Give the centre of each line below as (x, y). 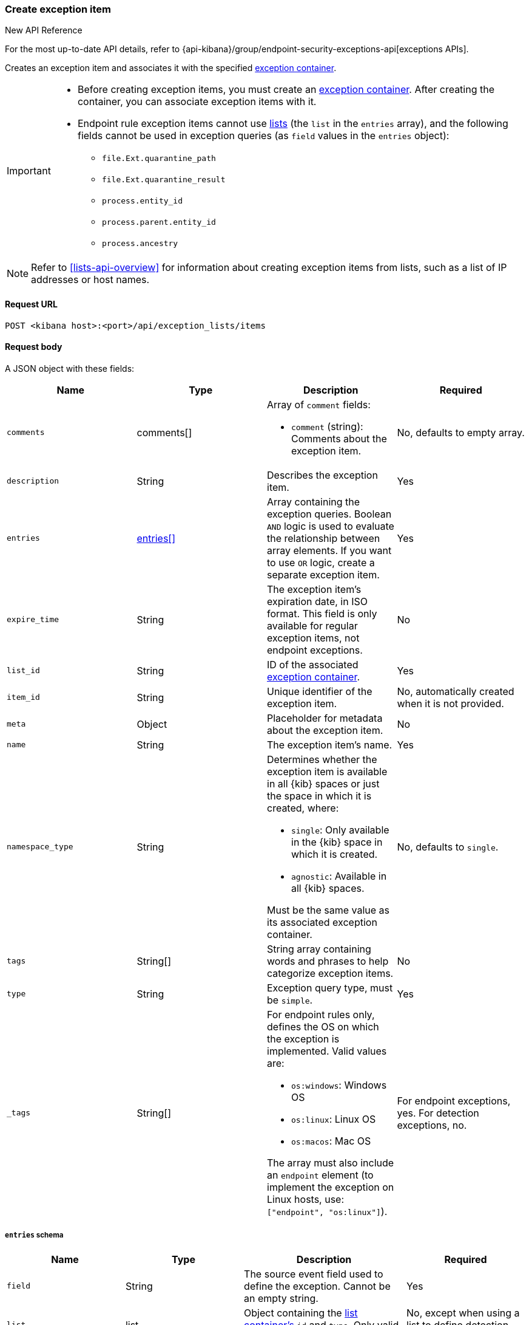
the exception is (303, 1039)
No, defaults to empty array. (461, 432)
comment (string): (327, 426)
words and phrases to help (328, 961)
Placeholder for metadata (325, 718)
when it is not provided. (450, 703)
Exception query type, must (330, 988)
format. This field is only (322, 613)
